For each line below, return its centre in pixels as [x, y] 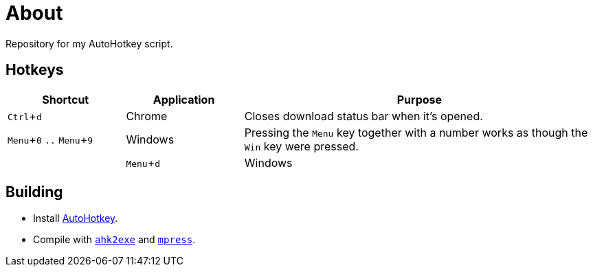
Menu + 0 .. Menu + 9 [51, 139]
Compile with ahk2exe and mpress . [114, 240]
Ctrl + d [25, 116]
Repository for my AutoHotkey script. [89, 43]
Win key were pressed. [301, 146]
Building [34, 192]
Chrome [147, 116]
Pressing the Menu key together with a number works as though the [416, 132]
